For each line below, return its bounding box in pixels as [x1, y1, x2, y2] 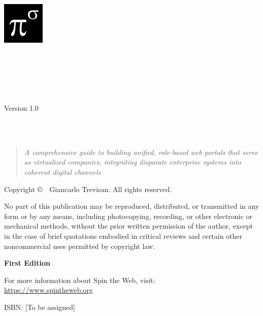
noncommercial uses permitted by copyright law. [4, 240, 155, 251]
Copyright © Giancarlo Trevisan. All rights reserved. [4, 183, 172, 194]
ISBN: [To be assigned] [4, 301, 75, 312]
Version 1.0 [4, 102, 39, 113]
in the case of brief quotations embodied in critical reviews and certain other [4, 230, 243, 241]
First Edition [4, 258, 50, 268]
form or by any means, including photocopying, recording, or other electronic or [4, 210, 252, 221]
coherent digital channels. [24, 166, 103, 177]
